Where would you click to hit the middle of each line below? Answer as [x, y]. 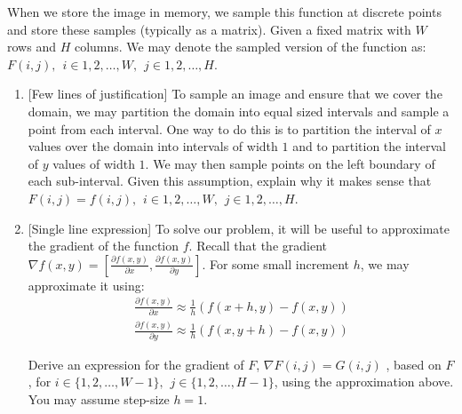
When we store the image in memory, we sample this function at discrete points [224, 12]
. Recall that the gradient [258, 246]
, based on [414, 364]
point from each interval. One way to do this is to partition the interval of [229, 128]
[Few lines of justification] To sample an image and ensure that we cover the [235, 94]
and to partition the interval [369, 146]
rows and [32, 47]
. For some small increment [276, 263]
